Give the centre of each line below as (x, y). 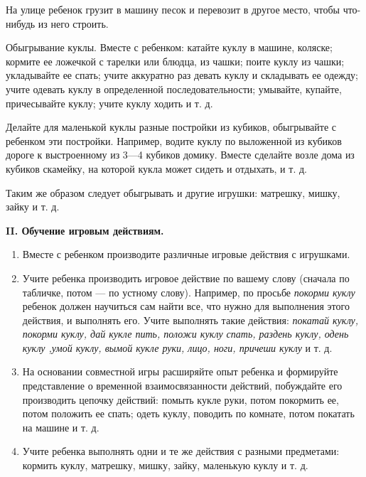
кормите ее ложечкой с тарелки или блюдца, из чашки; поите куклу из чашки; (175, 61)
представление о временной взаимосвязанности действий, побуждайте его (182, 386)
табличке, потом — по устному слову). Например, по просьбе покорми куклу (189, 292)
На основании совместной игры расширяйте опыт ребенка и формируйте (180, 371)
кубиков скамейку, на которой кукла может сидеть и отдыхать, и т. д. (156, 168)
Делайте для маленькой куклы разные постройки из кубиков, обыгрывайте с (171, 127)
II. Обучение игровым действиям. (85, 230)
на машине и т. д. (61, 427)
